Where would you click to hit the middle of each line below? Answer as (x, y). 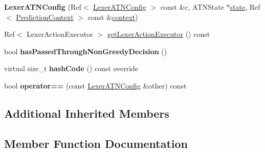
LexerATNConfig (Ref (43, 7)
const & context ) (113, 17)
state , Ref (245, 7)
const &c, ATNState (192, 7)
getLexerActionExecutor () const (159, 34)
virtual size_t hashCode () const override (71, 68)
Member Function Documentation (96, 143)
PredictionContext (45, 17)
